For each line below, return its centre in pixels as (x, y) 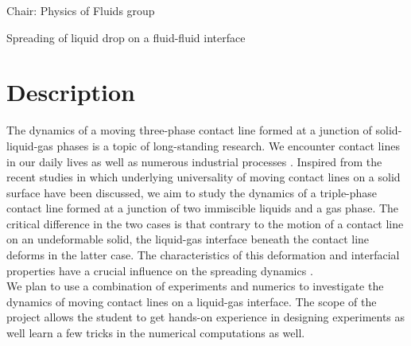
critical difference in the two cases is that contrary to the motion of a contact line (205, 223)
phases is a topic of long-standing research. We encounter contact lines (228, 145)
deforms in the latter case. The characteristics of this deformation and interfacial (203, 255)
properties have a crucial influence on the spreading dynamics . (160, 270)
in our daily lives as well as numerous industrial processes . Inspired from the (194, 161)
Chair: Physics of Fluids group (81, 10)
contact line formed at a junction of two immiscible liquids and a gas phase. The (203, 208)
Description (71, 92)
